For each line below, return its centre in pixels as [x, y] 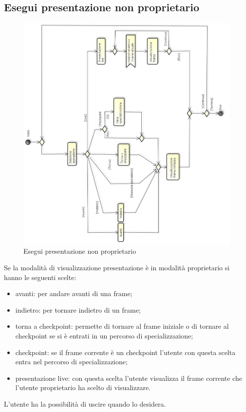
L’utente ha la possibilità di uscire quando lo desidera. [85, 403]
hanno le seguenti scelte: [40, 277]
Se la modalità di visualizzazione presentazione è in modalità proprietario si [117, 268]
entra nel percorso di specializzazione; [71, 362]
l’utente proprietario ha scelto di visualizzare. [83, 387]
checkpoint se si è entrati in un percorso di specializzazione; [104, 335]
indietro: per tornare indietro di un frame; [78, 309]
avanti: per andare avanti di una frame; [74, 293]
